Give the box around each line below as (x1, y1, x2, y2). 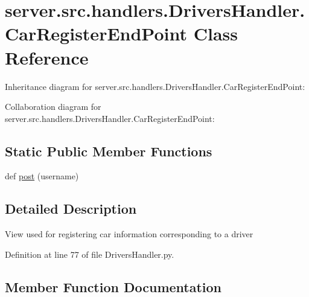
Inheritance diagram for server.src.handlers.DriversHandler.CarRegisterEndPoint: (5, 80, 305, 92)
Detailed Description (5, 199, 137, 218)
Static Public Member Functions (5, 141, 212, 160)
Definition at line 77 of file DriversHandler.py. (5, 247, 174, 260)
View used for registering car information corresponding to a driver (5, 228, 253, 240)
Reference (5, 45, 89, 69)
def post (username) (5, 170, 79, 182)
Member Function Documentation (5, 277, 222, 296)
